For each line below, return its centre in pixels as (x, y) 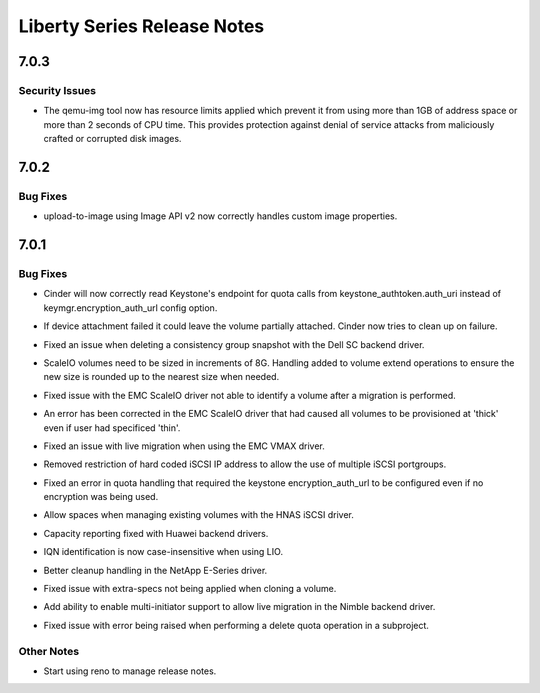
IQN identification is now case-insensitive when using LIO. (163, 552)
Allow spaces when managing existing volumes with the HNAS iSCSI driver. (198, 515)
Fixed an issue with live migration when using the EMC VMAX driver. (184, 446)
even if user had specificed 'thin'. (112, 427)
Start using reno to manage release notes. (130, 671)
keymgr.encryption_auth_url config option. (130, 307)
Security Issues (57, 90)
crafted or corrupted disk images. (112, 139)
